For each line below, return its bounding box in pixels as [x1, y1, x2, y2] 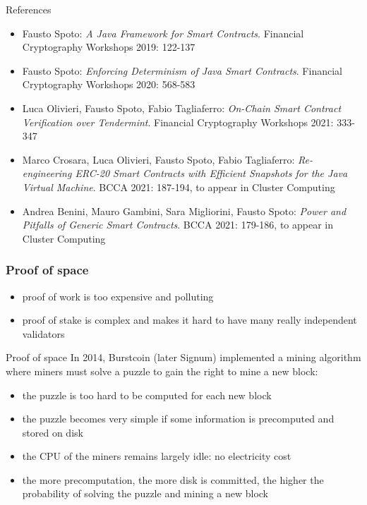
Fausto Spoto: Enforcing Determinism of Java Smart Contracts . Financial [22, 63, 342, 78]
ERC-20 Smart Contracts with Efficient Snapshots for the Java [75, 166, 348, 181]
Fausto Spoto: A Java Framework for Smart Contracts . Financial [22, 25, 304, 40]
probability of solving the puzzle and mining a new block [22, 486, 269, 501]
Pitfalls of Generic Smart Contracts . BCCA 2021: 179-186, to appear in [22, 217, 334, 232]
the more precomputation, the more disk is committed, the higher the [22, 472, 324, 487]
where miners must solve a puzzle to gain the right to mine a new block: [6, 363, 318, 378]
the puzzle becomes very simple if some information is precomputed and [22, 411, 335, 426]
